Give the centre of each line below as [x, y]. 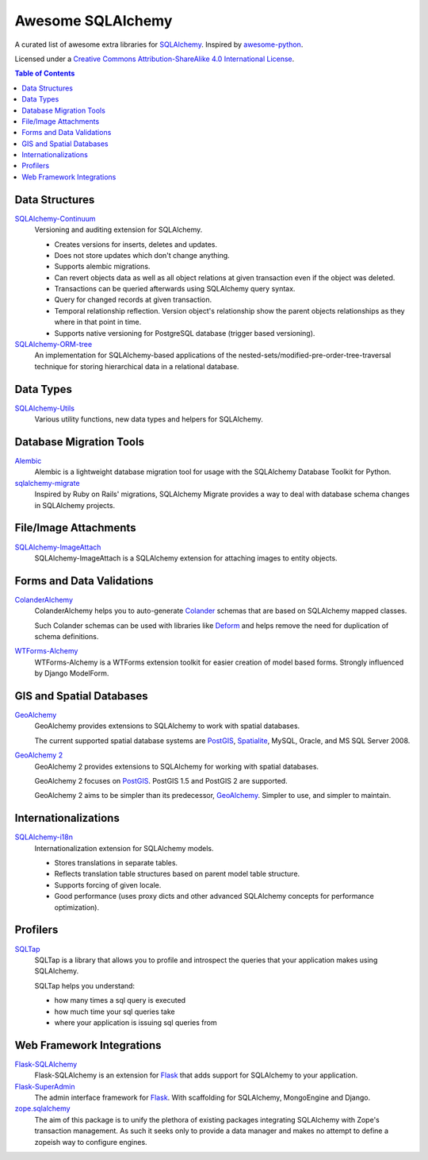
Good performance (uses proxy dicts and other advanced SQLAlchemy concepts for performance [214, 896]
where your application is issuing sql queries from [136, 1022]
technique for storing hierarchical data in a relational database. [137, 366]
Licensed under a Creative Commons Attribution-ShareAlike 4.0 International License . [155, 59]
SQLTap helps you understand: [84, 985]
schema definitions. [67, 636]
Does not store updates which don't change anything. [142, 255]
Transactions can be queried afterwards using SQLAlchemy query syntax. [175, 289]
